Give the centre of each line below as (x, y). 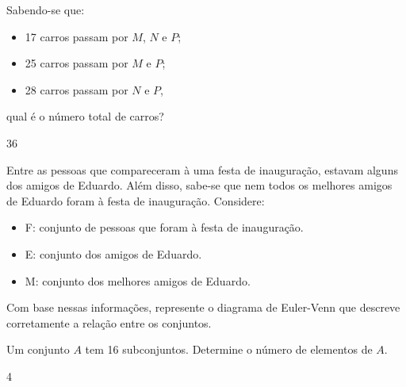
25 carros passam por (77, 63)
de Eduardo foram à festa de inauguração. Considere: (136, 200)
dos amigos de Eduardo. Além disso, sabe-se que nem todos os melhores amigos (199, 185)
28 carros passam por (77, 89)
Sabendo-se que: (46, 10)
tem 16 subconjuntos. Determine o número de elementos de (229, 349)
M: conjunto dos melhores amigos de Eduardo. (138, 280)
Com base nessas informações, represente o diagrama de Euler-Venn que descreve (203, 307)
